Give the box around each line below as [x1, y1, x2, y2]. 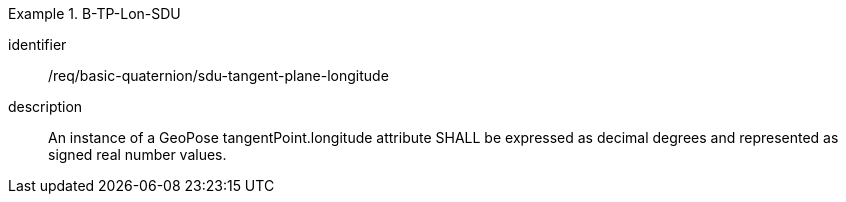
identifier [8, 36, 67, 53]
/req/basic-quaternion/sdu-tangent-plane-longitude [48, 67, 389, 84]
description [8, 98, 83, 115]
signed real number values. [48, 146, 227, 163]
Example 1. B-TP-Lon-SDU [8, 5, 181, 22]
